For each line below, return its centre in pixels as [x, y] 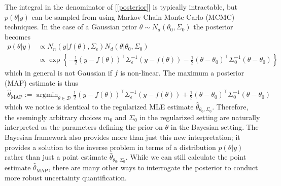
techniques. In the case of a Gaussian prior [71, 27]
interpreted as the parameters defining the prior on [84, 127]
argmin [47, 95]
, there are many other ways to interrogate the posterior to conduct [153, 168]
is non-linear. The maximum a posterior [182, 73]
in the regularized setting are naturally [200, 117]
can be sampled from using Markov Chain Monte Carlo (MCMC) [133, 16]
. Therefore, [230, 106]
